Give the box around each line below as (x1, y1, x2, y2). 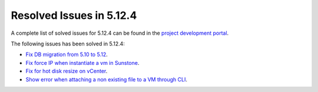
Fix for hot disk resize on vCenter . (25, 68, 108, 75)
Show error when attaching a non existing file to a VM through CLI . (25, 75, 188, 83)
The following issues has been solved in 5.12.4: (11, 40, 125, 47)
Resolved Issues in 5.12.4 (11, 9, 137, 22)
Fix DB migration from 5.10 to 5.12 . (25, 51, 108, 58)
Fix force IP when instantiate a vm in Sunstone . (25, 59, 140, 66)
